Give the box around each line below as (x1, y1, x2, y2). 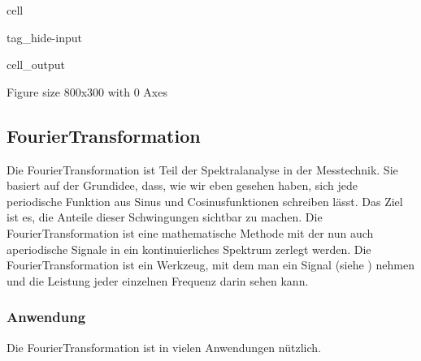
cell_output (7, 56, 65, 73)
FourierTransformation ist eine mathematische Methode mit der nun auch (7, 224, 374, 241)
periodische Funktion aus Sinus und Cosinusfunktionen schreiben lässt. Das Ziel (7, 192, 403, 209)
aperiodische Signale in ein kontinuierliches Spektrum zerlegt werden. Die (7, 240, 371, 257)
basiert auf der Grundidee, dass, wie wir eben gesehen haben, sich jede (7, 177, 358, 194)
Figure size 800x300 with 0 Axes (7, 83, 167, 100)
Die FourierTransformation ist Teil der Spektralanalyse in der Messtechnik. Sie (7, 161, 398, 178)
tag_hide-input (7, 28, 82, 45)
